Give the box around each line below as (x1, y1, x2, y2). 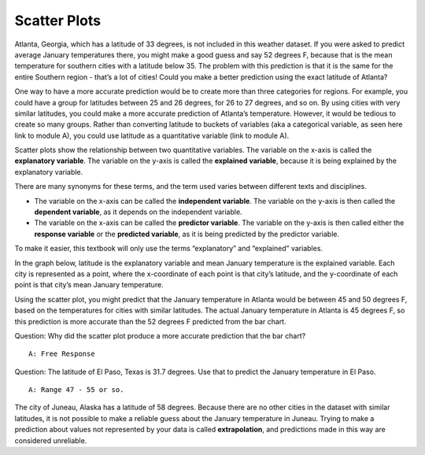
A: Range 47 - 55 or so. (28, 386, 124, 394)
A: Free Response (28, 350, 95, 358)
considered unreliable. (14, 435, 87, 445)
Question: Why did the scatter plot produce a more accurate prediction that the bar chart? (14, 331, 306, 340)
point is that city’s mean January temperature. (14, 280, 164, 290)
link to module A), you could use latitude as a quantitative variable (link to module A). (14, 131, 290, 140)
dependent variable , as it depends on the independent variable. (34, 207, 243, 216)
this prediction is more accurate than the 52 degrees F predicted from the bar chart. (14, 316, 286, 326)
